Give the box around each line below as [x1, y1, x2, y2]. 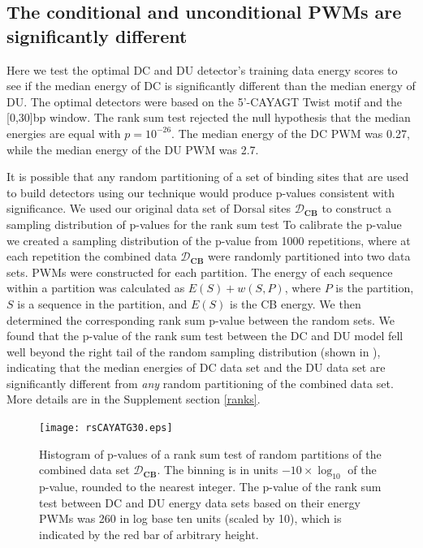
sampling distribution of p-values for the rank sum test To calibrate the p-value [6, 215, 402, 232]
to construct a [322, 200, 392, 217]
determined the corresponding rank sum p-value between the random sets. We [6, 311, 395, 328]
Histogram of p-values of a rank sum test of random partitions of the [39, 445, 382, 462]
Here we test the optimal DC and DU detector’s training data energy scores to [6, 61, 398, 78]
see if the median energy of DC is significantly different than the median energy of [6, 77, 416, 94]
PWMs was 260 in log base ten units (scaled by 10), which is [39, 510, 342, 527]
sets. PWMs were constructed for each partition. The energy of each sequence [6, 263, 393, 280]
